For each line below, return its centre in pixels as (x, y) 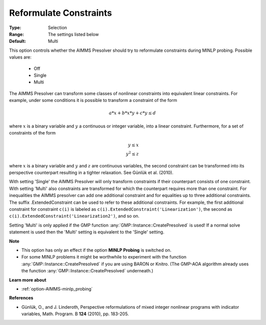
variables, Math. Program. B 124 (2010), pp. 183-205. (75, 314)
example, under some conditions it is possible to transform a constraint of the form (93, 100)
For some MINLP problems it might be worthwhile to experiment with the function (104, 257)
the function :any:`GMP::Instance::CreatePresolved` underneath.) (87, 271)
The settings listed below (73, 34)
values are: (20, 57)
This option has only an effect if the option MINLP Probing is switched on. (97, 250)
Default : (18, 41)
